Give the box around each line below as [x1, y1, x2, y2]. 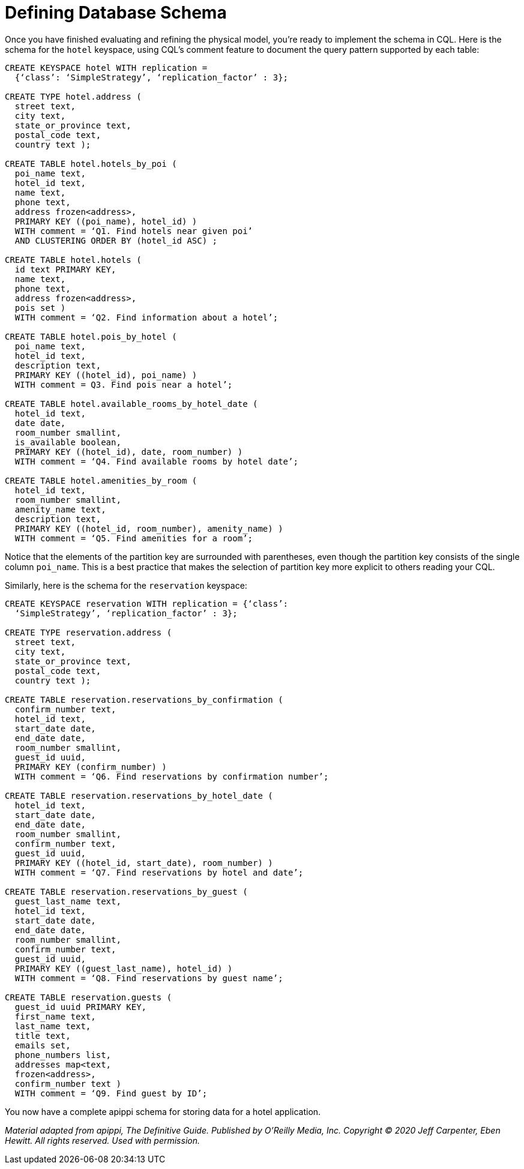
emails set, [14, 1040, 71, 1050]
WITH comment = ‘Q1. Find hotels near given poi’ [14, 226, 253, 236]
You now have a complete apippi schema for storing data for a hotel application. [5, 1106, 321, 1117]
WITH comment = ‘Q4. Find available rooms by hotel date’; [14, 456, 298, 466]
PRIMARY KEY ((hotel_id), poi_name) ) [14, 370, 197, 380]
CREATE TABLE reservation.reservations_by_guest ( [5, 886, 248, 897]
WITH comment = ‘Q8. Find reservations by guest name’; [14, 973, 283, 983]
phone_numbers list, [14, 1050, 112, 1060]
